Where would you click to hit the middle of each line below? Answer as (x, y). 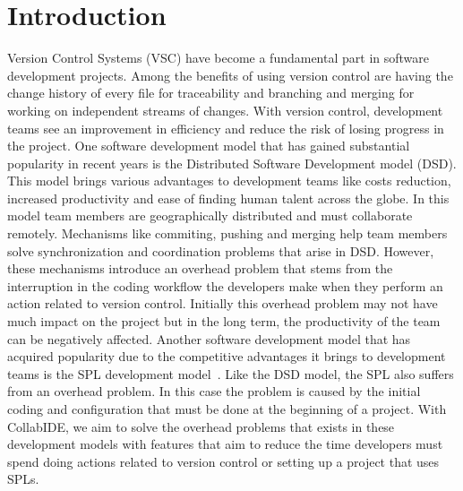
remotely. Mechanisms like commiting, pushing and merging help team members (227, 233)
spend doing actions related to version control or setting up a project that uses (223, 461)
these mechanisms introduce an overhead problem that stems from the (200, 268)
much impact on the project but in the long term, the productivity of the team (224, 321)
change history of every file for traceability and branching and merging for (211, 93)
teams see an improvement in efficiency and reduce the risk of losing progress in (226, 128)
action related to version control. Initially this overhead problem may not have (223, 303)
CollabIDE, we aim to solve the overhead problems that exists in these (201, 426)
